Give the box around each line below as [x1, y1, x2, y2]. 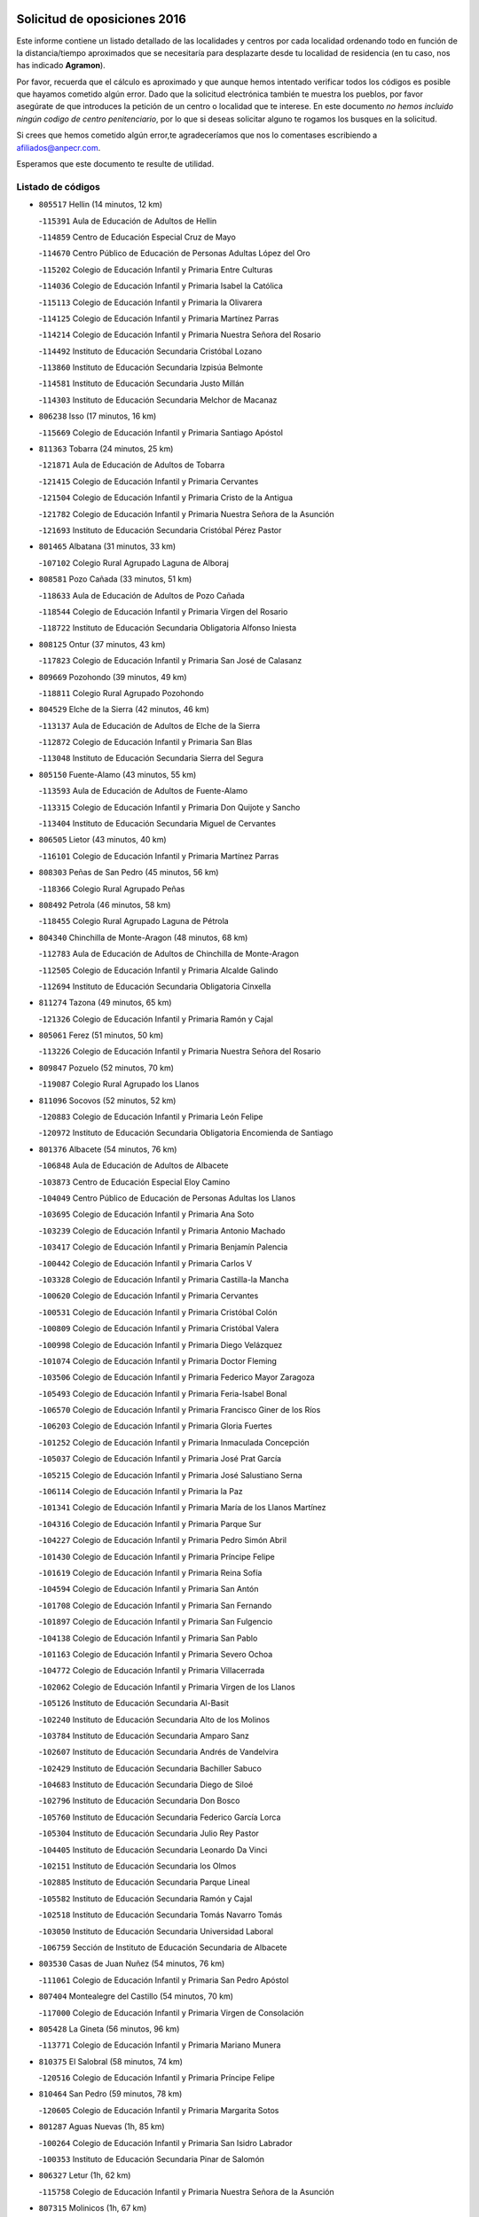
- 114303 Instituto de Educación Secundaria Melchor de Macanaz [38, 395, 278, 405]
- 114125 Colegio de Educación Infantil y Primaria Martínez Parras [38, 313, 279, 324]
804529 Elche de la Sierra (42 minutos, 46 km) [38, 704, 210, 715]
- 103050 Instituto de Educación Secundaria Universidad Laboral [38, 1925, 274, 1937]
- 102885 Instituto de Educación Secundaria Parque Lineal [38, 1876, 250, 1888]
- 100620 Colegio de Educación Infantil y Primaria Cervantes [38, 1290, 259, 1301]
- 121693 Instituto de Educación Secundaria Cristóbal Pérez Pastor [38, 524, 282, 536]
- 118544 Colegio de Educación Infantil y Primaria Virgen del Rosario [38, 606, 288, 616]
